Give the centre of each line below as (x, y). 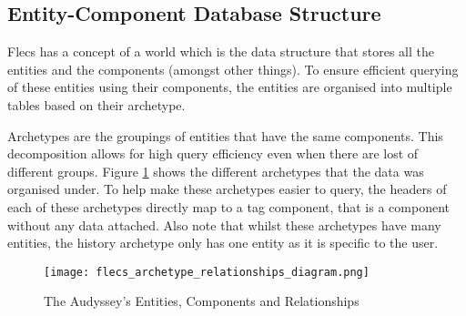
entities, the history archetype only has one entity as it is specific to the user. (223, 243)
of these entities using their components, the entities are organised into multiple (230, 87)
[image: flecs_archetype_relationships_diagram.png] (207, 272)
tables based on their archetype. (96, 104)
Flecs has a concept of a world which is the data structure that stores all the (221, 51)
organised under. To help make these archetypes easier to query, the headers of (227, 189)
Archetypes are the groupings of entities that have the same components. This (225, 135)
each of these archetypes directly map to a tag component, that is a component (228, 206)
